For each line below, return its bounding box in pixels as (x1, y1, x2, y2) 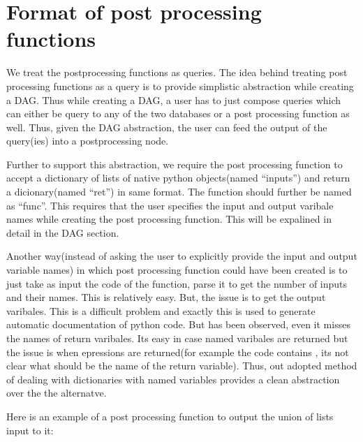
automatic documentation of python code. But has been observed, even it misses (6, 317, 350, 332)
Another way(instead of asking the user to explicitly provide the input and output (6, 249, 357, 263)
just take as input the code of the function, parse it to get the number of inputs (6, 276, 348, 290)
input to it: (6, 422, 54, 437)
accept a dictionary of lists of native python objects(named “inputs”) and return (6, 170, 350, 185)
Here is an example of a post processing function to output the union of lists (6, 408, 334, 423)
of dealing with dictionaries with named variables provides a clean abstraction (6, 371, 340, 386)
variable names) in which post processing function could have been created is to (6, 263, 348, 277)
